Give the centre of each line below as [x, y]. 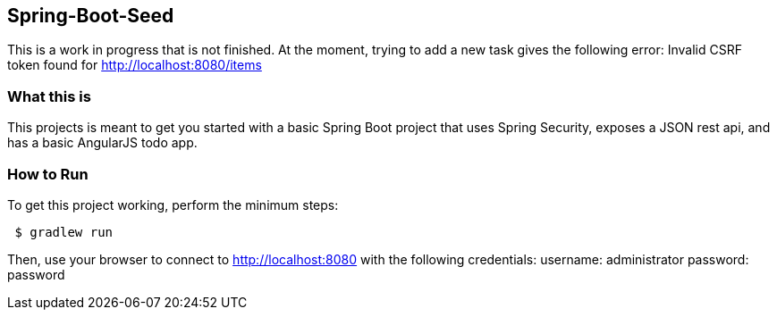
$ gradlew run [64, 232]
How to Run [48, 174]
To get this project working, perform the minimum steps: [173, 204]
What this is [49, 96]
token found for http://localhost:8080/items [135, 65]
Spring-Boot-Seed [91, 16]
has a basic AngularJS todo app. [102, 143]
